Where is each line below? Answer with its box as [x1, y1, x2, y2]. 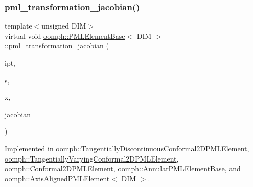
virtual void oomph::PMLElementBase [5, 30, 125, 41]
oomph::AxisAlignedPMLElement [5, 173, 110, 183]
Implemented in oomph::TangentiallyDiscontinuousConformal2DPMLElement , [5, 143, 249, 153]
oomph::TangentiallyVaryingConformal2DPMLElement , [5, 153, 179, 164]
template [5, 20, 32, 31]
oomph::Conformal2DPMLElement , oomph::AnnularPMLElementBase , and [5, 163, 241, 174]
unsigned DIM [41, 20, 86, 31]
